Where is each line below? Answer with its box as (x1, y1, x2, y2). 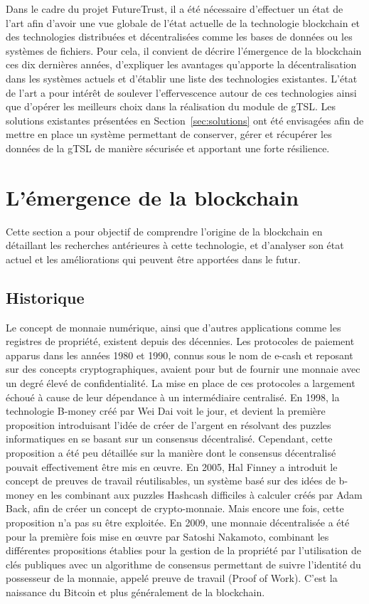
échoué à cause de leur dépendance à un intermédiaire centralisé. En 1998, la (6, 389, 340, 404)
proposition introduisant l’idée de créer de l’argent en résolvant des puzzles (6, 417, 331, 432)
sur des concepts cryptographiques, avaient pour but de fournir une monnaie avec (6, 361, 360, 376)
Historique (6, 286, 85, 308)
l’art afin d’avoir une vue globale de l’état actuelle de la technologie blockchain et (6, 15, 360, 30)
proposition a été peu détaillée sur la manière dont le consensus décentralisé (6, 445, 336, 460)
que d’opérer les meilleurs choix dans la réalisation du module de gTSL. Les (6, 99, 336, 114)
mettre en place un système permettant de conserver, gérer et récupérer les (6, 127, 332, 142)
